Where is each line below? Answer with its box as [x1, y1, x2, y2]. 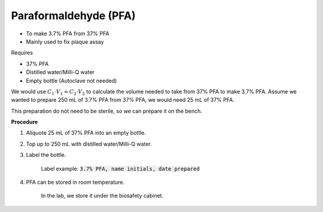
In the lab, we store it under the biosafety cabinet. [41, 192, 164, 199]
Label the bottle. [26, 152, 66, 159]
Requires [11, 49, 33, 56]
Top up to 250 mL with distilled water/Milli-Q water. [26, 140, 152, 147]
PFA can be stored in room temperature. [26, 178, 125, 186]
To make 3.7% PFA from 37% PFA [26, 30, 109, 37]
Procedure [11, 119, 38, 126]
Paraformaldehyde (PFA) [11, 9, 136, 22]
